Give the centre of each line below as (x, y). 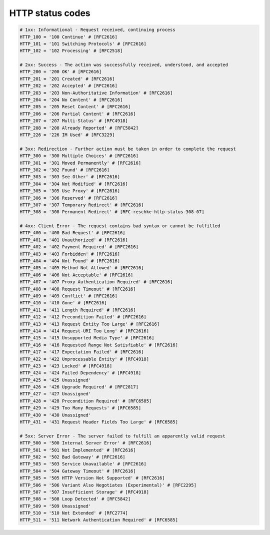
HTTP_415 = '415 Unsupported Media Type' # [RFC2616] (87, 338)
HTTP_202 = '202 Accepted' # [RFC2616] (68, 86)
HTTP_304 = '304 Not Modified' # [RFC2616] (74, 184)
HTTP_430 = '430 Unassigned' (55, 415)
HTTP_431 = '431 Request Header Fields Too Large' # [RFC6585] (99, 422)
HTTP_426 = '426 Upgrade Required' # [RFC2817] (79, 387)
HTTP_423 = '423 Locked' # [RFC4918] (66, 366)
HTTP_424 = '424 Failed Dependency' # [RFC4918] (80, 373)
